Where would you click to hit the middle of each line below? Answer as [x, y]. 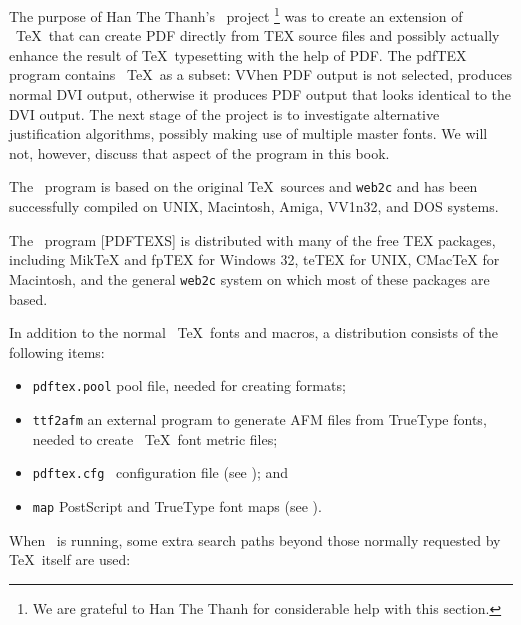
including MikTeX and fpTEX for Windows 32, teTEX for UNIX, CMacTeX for [254, 259]
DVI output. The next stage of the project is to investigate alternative [224, 113]
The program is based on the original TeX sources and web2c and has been [243, 186]
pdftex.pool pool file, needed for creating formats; [189, 385]
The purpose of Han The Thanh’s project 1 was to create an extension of [236, 14]
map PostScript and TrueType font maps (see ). [177, 505]
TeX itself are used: [70, 559]
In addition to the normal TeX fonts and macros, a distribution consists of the [254, 332]
